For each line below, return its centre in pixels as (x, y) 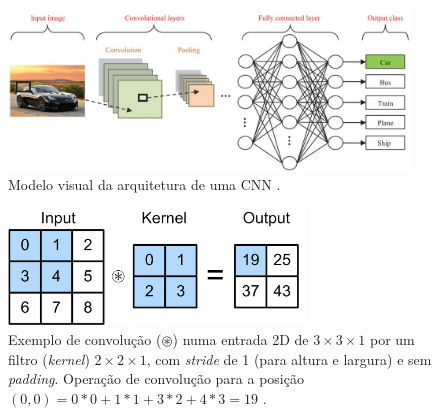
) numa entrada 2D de (240, 338)
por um (392, 338)
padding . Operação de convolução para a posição (156, 378)
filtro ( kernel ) (49, 358)
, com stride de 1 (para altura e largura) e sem (289, 358)
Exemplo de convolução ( (85, 338)
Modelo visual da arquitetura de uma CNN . (144, 184)
